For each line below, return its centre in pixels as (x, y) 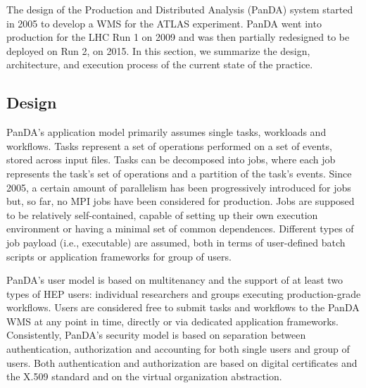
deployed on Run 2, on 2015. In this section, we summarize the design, (158, 50)
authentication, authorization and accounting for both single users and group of (178, 349)
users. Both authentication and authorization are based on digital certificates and (182, 362)
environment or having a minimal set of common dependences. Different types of (180, 229)
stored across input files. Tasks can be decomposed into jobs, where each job (171, 159)
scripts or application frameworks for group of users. (119, 256)
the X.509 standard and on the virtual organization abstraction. (144, 376)
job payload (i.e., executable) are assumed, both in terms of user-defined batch (176, 242)
